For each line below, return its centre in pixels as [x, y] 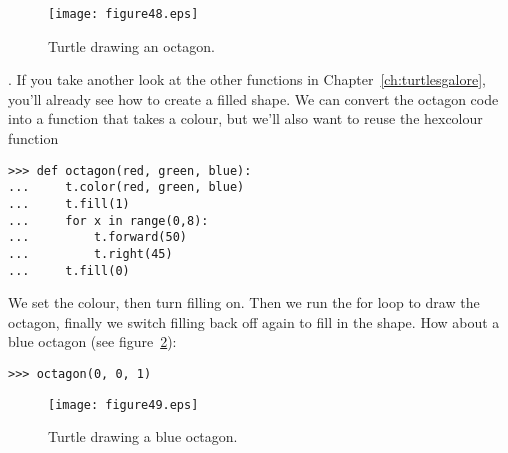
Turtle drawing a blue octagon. [143, 436]
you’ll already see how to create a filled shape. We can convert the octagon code [253, 98]
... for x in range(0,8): [108, 220]
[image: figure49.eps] [123, 404]
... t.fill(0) [69, 270]
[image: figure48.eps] [123, 14]
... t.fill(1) [69, 203]
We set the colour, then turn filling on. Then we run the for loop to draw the [244, 302]
